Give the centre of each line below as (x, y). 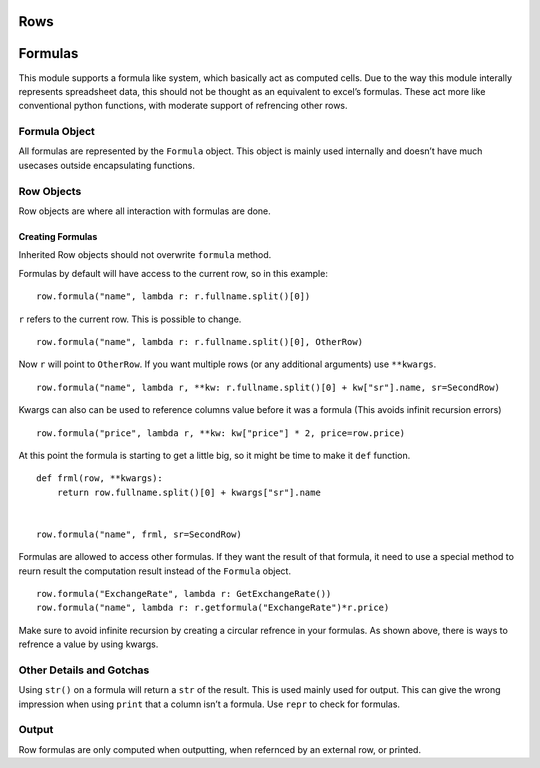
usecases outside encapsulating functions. (106, 165)
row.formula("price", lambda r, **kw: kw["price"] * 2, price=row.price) (221, 433)
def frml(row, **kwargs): (100, 478)
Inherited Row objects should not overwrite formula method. (145, 255)
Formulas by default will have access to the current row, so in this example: (173, 273)
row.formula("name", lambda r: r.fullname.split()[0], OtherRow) (200, 341)
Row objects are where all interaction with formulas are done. (145, 211)
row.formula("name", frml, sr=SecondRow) (139, 534)
